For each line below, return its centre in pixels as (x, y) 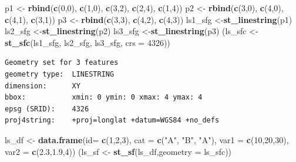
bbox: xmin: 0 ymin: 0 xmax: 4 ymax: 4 (104, 97)
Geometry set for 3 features (62, 63)
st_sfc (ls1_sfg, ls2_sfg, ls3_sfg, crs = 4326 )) (88, 42)
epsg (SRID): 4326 (47, 109)
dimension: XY (43, 86)
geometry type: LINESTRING (60, 74)
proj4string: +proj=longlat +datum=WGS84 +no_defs (112, 120)
